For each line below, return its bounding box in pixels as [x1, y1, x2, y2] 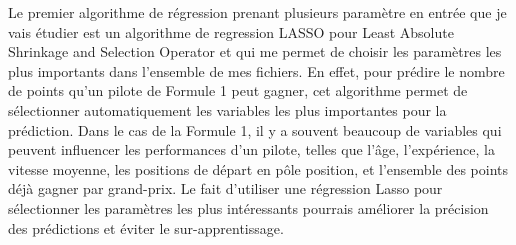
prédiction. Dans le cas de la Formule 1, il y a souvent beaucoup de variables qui [8, 119, 502, 140]
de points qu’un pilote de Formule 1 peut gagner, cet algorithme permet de [8, 80, 468, 101]
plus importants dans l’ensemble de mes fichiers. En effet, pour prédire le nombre [8, 60, 505, 81]
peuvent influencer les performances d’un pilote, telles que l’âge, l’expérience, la [8, 139, 495, 160]
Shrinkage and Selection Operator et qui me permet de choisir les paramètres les [8, 41, 502, 62]
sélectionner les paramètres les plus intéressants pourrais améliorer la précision [8, 197, 489, 218]
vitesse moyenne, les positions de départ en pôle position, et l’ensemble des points [8, 158, 509, 179]
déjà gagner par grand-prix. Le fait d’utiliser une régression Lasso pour [8, 178, 443, 199]
